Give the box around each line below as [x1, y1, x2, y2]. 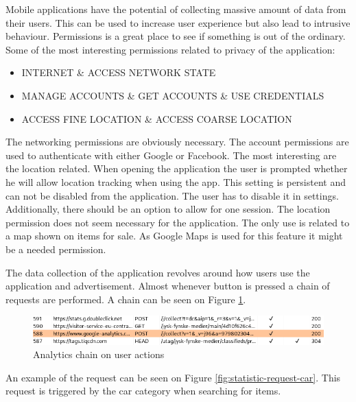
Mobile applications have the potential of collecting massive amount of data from [5, 2, 346, 16]
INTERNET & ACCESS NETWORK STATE [21, 65, 216, 80]
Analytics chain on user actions [33, 347, 165, 362]
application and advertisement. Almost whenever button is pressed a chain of [5, 279, 330, 293]
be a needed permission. [5, 241, 106, 256]
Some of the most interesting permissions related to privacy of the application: [5, 42, 335, 56]
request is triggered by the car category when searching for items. [5, 383, 281, 398]
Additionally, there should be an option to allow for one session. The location [5, 202, 331, 216]
